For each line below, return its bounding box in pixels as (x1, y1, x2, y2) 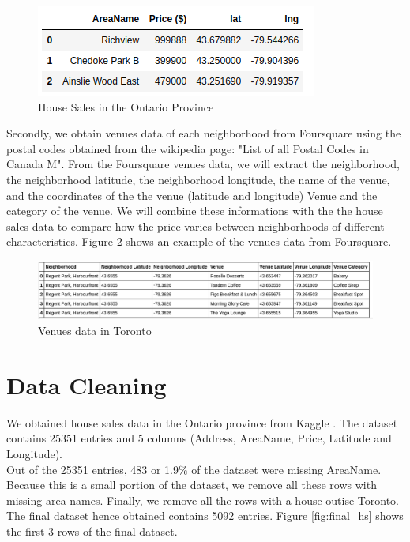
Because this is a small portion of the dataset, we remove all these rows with (6, 476, 377, 493)
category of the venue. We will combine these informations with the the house (6, 202, 383, 219)
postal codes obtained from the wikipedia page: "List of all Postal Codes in (6, 140, 369, 156)
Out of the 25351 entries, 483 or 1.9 (6, 461, 179, 477)
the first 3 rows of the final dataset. (6, 522, 178, 539)
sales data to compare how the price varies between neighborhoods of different (6, 217, 385, 234)
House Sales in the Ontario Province (38, 98, 214, 115)
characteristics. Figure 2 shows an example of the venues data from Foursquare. (6, 233, 392, 250)
